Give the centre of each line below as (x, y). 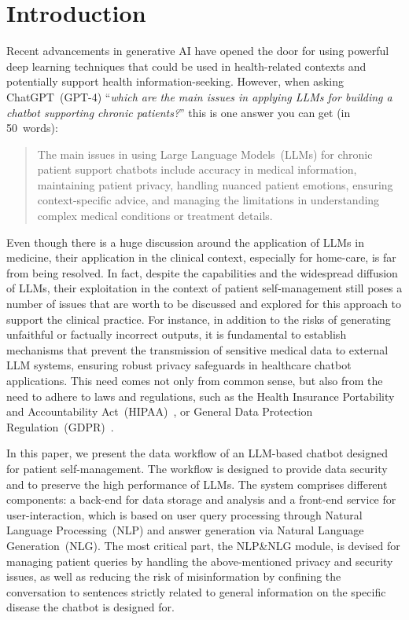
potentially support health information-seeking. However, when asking (175, 81)
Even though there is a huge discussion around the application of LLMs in (185, 242)
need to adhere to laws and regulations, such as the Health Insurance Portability (201, 396)
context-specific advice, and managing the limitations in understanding (208, 200)
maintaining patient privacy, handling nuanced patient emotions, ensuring (215, 184)
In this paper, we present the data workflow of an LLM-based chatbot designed (197, 453)
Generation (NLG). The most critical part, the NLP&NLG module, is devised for (203, 545)
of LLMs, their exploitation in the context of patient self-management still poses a (204, 288)
